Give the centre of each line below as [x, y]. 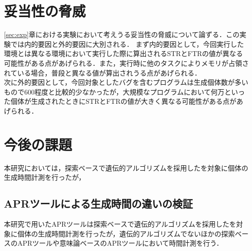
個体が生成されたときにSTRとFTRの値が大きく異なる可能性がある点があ [127, 101]
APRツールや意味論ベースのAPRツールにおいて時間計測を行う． [120, 243]
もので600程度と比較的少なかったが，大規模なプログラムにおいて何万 [114, 91]
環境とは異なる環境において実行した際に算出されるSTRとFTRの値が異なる [124, 53]
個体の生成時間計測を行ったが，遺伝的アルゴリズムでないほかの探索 [126, 233]
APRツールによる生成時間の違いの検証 [99, 203]
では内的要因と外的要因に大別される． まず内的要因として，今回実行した [127, 44]
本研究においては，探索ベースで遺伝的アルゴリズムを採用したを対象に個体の [126, 167]
